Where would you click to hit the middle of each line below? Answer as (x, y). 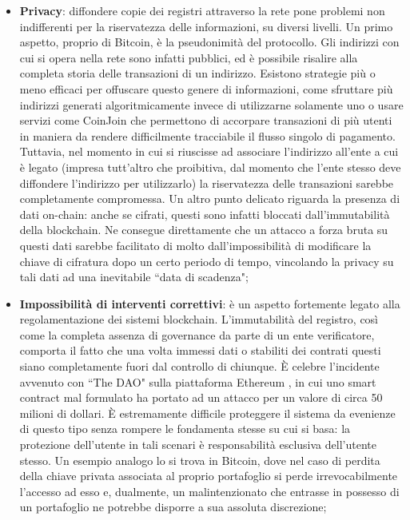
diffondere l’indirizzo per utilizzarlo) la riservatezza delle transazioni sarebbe (207, 183)
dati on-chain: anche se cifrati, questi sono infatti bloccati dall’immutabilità (205, 214)
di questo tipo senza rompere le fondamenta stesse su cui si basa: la (185, 429)
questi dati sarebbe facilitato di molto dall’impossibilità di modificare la (195, 245)
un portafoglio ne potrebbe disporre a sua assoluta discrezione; (173, 507)
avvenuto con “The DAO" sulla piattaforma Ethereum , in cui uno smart (198, 381)
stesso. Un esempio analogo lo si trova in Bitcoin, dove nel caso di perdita (200, 460)
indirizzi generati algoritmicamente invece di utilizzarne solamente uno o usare (211, 104)
